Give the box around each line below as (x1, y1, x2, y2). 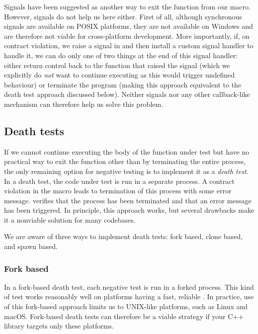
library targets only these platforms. (4, 321, 114, 331)
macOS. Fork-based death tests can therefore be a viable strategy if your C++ (4, 311, 244, 321)
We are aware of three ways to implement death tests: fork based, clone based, (4, 231, 243, 242)
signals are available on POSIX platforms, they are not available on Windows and (4, 21, 253, 31)
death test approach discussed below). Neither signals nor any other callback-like (4, 89, 250, 99)
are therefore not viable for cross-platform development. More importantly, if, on (4, 30, 250, 41)
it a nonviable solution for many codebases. (4, 214, 136, 225)
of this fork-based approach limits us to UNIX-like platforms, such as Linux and (4, 301, 248, 312)
